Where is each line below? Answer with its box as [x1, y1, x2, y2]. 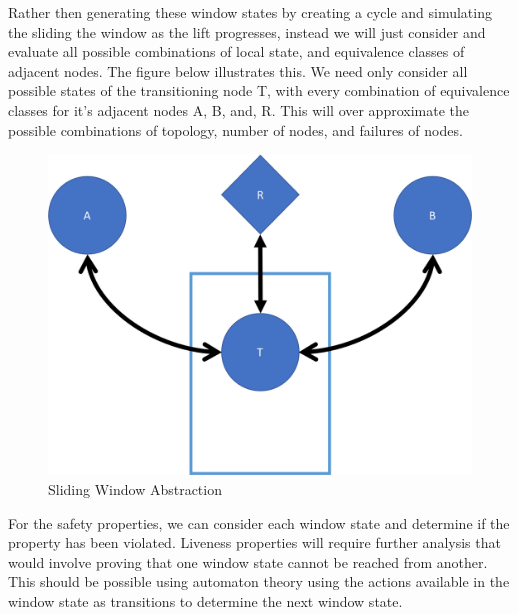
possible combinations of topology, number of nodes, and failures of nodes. [8, 119, 463, 140]
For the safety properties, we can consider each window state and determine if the [8, 512, 510, 533]
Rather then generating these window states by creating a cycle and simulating [8, 2, 492, 22]
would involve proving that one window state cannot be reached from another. [8, 551, 488, 572]
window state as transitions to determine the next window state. [8, 591, 403, 612]
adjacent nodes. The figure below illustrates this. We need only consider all [8, 60, 468, 81]
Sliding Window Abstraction [48, 479, 222, 500]
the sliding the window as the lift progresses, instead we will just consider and [8, 21, 486, 42]
